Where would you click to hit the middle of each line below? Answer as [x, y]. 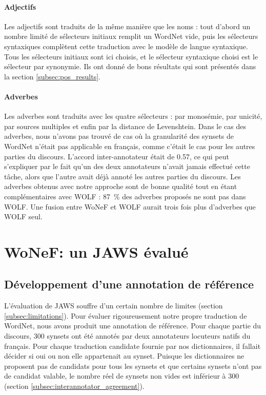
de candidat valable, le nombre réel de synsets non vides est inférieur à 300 [122, 376]
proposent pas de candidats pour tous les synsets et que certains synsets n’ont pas [133, 366]
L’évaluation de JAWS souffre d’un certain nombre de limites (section [114, 306]
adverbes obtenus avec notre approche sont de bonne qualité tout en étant [121, 186]
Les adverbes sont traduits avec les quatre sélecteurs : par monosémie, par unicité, [133, 116]
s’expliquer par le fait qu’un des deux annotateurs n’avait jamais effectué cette [127, 166]
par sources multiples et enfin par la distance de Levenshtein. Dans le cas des [125, 126]
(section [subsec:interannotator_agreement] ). [74, 386]
